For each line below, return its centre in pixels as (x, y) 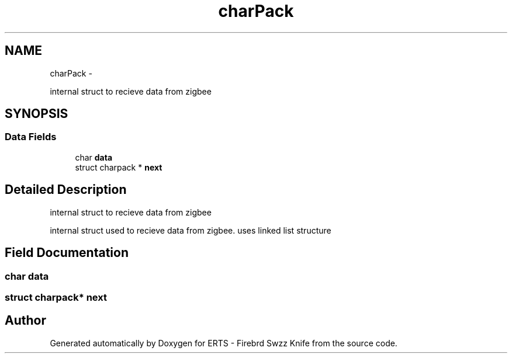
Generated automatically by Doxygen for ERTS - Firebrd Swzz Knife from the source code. (224, 343)
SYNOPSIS (37, 114)
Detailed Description (66, 190)
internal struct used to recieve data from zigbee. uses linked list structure (191, 230)
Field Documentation (67, 253)
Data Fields (31, 137)
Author (25, 321)
